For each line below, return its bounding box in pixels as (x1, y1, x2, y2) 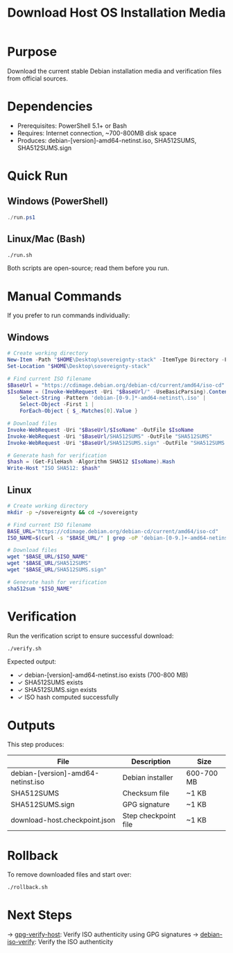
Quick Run (7, 168, 68, 184)
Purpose (7, 44, 58, 60)
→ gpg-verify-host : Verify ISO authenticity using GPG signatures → (7, 930, 199, 938)
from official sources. (7, 74, 68, 83)
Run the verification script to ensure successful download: (7, 632, 174, 640)
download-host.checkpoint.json (10, 816, 116, 825)
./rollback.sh (7, 884, 49, 891)
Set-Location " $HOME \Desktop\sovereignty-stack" (7, 362, 150, 369)
